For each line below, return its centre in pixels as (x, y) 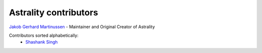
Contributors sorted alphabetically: (44, 35)
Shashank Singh (42, 42)
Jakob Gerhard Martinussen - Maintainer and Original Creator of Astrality (82, 27)
